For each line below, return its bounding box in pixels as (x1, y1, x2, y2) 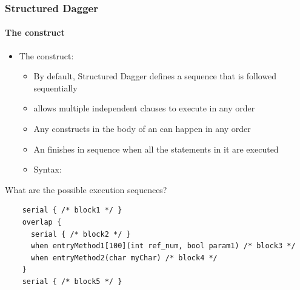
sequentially (33, 81, 78, 94)
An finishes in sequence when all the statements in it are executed (33, 142, 279, 155)
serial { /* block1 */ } (22, 206, 122, 215)
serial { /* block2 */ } (30, 229, 131, 239)
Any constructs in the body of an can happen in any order (33, 122, 251, 135)
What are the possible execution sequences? (5, 183, 167, 196)
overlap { (22, 217, 62, 226)
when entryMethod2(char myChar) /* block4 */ (30, 253, 218, 262)
